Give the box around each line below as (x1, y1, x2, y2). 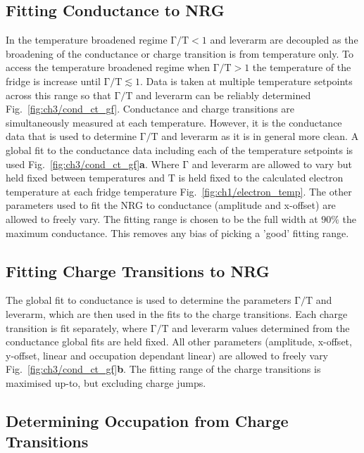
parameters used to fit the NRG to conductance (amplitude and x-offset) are (6, 198, 336, 212)
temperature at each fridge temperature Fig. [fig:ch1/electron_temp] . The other (6, 184, 352, 198)
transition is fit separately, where (6, 320, 148, 335)
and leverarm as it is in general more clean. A (161, 129, 359, 143)
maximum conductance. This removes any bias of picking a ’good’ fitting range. (6, 225, 349, 240)
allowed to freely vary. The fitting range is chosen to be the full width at (6, 211, 318, 226)
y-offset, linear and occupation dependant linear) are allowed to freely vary (6, 347, 329, 362)
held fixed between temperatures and (6, 170, 165, 185)
